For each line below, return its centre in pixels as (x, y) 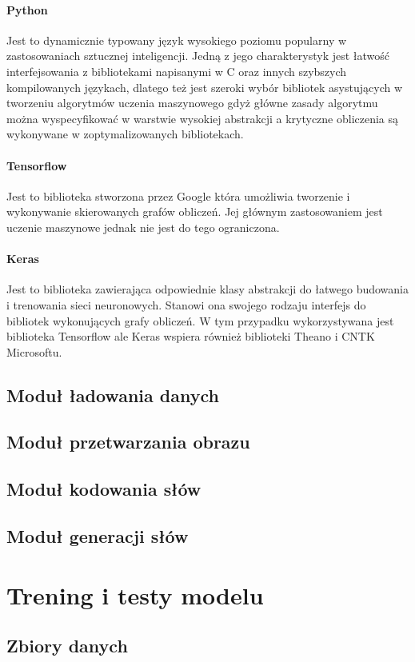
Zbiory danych (67, 646)
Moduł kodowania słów (104, 489)
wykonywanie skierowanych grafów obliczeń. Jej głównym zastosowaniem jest (195, 211)
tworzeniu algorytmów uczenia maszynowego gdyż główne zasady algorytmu (192, 103)
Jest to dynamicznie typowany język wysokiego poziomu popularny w (177, 40)
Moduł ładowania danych (113, 395)
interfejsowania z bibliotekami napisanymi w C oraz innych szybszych (177, 71)
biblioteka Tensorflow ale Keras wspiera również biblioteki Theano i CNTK (191, 336)
